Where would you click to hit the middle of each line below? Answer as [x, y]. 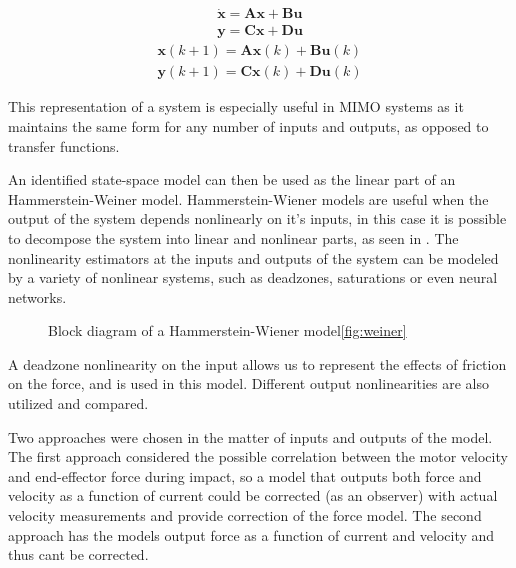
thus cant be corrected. [78, 554]
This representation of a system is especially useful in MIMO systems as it [236, 106]
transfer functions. [64, 145]
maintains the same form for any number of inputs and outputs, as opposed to [248, 125]
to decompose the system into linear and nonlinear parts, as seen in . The [233, 237]
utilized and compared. [78, 403]
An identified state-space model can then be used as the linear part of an [232, 179]
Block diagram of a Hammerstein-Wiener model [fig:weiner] [227, 330]
